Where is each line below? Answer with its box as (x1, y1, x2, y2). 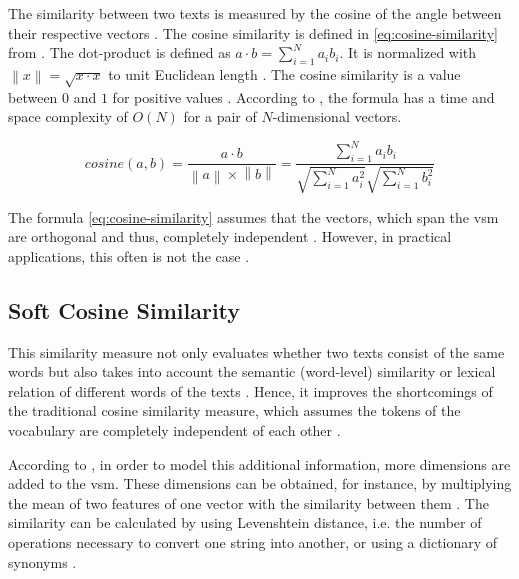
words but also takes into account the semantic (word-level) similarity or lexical (8, 361, 496, 382)
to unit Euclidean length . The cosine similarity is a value (108, 63, 461, 84)
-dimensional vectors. (272, 106, 402, 127)
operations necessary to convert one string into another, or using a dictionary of (8, 531, 498, 552)
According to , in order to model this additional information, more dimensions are (8, 453, 511, 474)
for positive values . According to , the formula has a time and (112, 86, 495, 107)
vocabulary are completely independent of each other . (8, 420, 341, 441)
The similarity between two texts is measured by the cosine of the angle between (8, 3, 502, 23)
